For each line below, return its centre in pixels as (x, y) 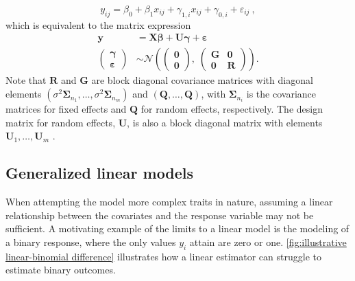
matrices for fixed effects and (66, 109)
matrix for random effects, (61, 122)
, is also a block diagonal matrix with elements (225, 122)
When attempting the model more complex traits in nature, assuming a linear (169, 202)
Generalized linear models (100, 173)
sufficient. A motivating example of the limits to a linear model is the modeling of (177, 228)
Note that (26, 80)
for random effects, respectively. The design (232, 109)
